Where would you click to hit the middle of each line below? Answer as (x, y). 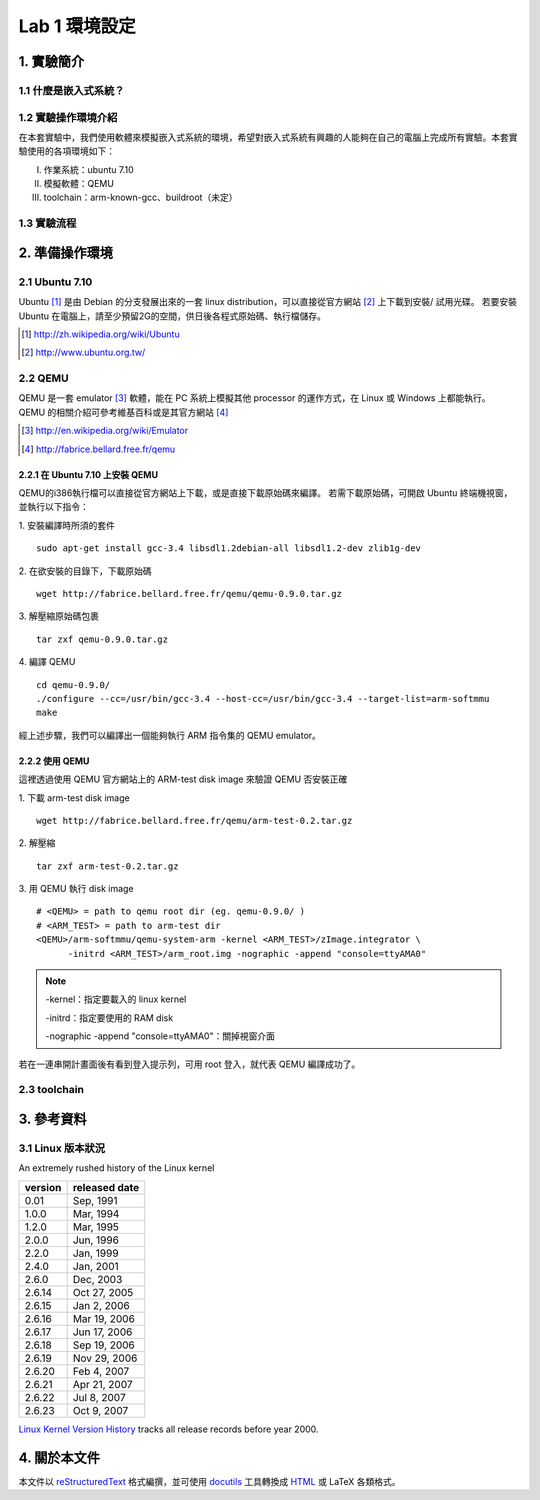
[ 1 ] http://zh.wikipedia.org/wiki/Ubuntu (100, 334)
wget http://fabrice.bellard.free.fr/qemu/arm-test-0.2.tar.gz (194, 820)
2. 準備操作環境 (66, 252)
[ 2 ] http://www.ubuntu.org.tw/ (83, 352)
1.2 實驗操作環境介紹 (68, 117)
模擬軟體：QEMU (79, 184)
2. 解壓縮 (37, 843)
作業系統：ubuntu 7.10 (88, 169)
